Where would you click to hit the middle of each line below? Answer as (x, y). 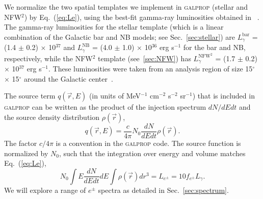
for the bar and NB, (214, 47)
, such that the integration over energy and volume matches (152, 153)
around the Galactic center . (69, 78)
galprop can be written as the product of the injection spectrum (105, 107)
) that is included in (223, 96)
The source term (30, 96)
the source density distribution (52, 117)
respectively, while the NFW (48, 58)
